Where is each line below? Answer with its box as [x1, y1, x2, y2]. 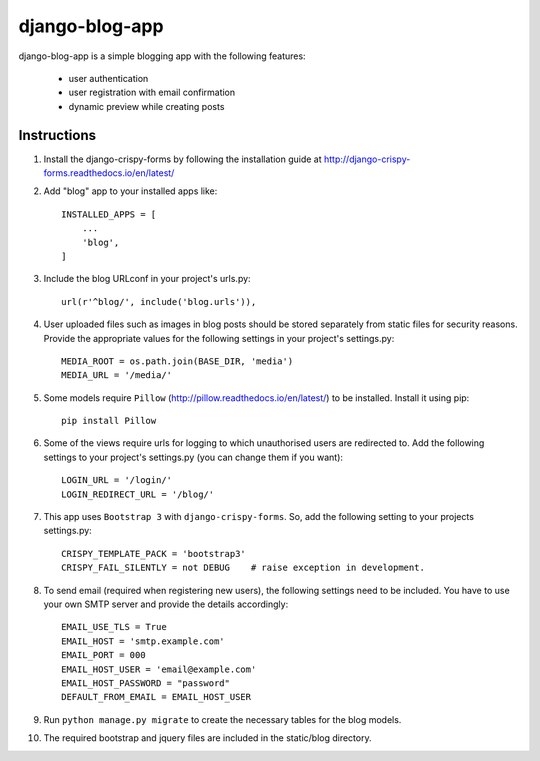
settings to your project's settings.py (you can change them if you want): [43, 451, 344, 463]
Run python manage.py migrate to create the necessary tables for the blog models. [43, 713, 402, 725]
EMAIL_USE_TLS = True [61, 621, 167, 633]
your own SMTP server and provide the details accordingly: [43, 598, 289, 610]
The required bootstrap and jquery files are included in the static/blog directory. [43, 732, 372, 744]
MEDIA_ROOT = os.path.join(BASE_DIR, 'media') [61, 355, 294, 367]
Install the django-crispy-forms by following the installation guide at [43, 153, 322, 165]
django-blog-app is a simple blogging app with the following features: [18, 50, 306, 62]
